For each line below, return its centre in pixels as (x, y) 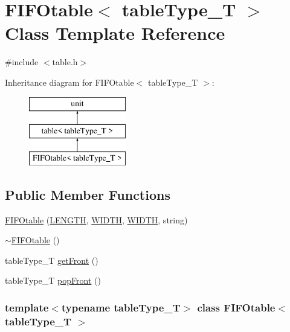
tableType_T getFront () (52, 260)
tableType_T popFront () (53, 280)
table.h (65, 62)
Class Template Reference (115, 33)
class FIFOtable (236, 307)
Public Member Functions (88, 194)
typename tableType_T (121, 307)
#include (22, 62)
